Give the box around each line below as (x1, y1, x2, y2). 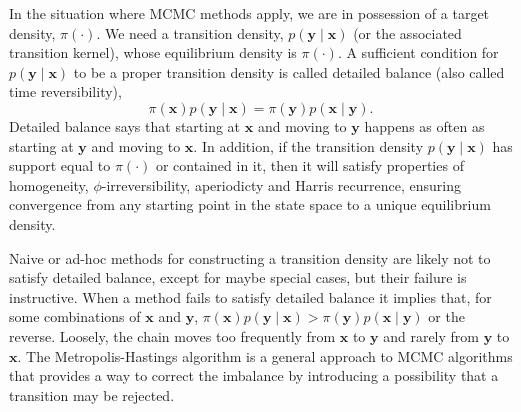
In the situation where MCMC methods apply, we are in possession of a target (9, 3, 490, 23)
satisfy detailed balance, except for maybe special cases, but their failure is (9, 267, 467, 288)
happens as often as (364, 115, 485, 136)
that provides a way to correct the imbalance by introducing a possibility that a (9, 365, 499, 386)
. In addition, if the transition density (193, 135, 424, 156)
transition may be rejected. (9, 384, 175, 405)
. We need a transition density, (96, 22, 284, 43)
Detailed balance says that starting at (9, 115, 241, 136)
